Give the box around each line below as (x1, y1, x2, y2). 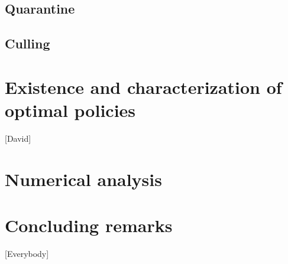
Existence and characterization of (5, 74, 282, 99)
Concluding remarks (5, 213, 173, 237)
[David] (5, 132, 31, 144)
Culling (5, 34, 50, 53)
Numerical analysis (5, 167, 162, 191)
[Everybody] (5, 247, 49, 259)
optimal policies (5, 97, 136, 122)
